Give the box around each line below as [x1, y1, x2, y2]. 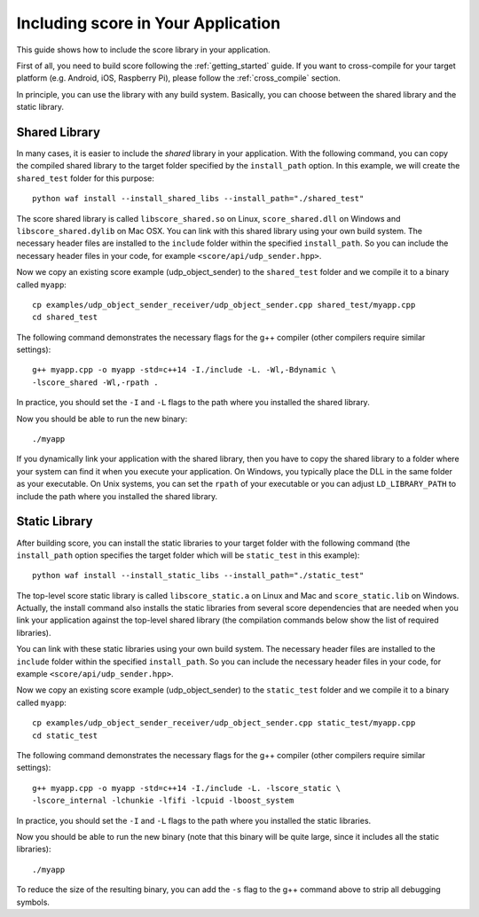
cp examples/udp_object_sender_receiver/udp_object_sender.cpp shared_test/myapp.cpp [32, 300, 416, 310]
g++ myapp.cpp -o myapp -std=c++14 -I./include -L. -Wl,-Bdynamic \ [32, 364, 336, 375]
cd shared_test [32, 312, 98, 323]
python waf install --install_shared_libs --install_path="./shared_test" [32, 193, 365, 204]
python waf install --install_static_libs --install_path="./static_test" [32, 570, 365, 581]
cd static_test [32, 730, 98, 741]
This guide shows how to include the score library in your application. [16, 44, 271, 55]
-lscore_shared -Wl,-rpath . [32, 377, 159, 388]
